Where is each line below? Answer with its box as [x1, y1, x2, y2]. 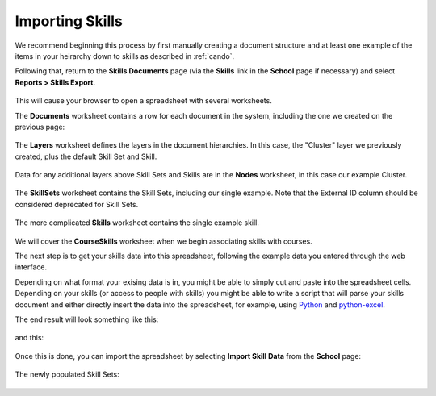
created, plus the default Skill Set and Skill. [15, 152, 157, 161]
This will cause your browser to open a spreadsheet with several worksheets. [15, 96, 272, 106]
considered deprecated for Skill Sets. [15, 199, 139, 209]
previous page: [15, 122, 65, 131]
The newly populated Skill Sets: [15, 369, 120, 379]
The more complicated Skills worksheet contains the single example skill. [15, 218, 260, 227]
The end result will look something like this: [15, 315, 159, 324]
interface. [15, 262, 48, 272]
